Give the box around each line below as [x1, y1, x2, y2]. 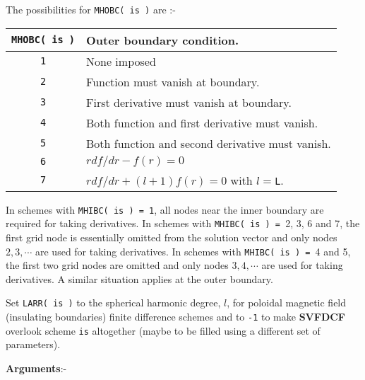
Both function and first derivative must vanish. [86, 114, 318, 131]
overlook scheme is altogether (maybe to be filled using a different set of [6, 323, 321, 338]
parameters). [6, 337, 61, 352]
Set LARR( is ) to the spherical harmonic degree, [6, 295, 221, 310]
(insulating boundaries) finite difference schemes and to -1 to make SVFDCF [6, 309, 346, 324]
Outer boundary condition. [86, 31, 239, 48]
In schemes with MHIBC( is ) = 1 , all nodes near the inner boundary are [6, 202, 324, 217]
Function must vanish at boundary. [86, 73, 260, 90]
